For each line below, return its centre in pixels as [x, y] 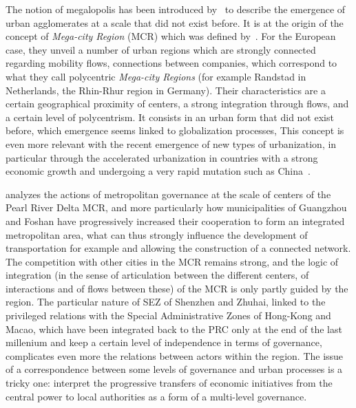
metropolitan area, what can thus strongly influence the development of [157, 234]
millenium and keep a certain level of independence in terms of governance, [164, 342]
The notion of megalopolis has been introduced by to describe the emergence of [176, 9]
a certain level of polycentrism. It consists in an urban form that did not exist [170, 117]
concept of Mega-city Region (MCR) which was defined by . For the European [171, 36]
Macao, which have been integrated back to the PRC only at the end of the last [174, 329]
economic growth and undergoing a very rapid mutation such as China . [158, 171]
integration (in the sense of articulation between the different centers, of [157, 275]
